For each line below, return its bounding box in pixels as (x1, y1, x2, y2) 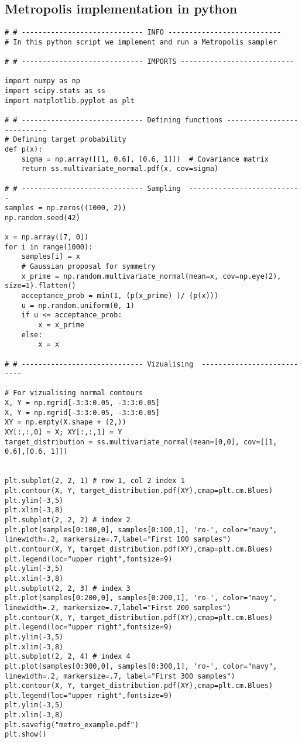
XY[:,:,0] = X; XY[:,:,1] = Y (5, 428, 122, 437)
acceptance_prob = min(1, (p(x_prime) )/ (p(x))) (21, 291, 219, 300)
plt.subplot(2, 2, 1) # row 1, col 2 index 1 (5, 477, 185, 485)
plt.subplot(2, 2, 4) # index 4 (5, 652, 131, 661)
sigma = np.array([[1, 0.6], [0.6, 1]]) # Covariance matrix (21, 155, 269, 163)
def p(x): (5, 145, 43, 154)
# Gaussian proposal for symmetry (21, 262, 156, 271)
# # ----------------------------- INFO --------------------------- (5, 28, 282, 37)
